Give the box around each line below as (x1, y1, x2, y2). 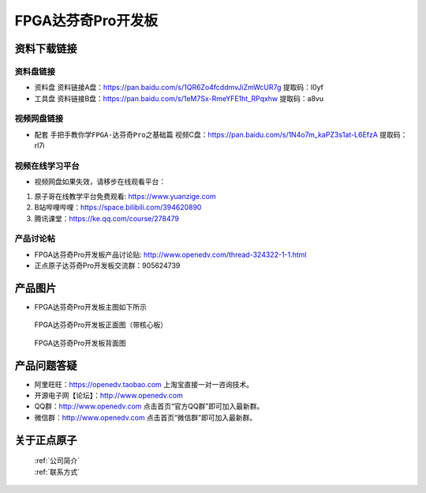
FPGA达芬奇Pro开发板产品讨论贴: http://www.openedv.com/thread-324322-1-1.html (34, 250, 307, 259)
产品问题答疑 (14, 359, 77, 372)
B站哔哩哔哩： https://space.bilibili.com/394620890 (34, 202, 202, 213)
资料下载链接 (14, 42, 77, 55)
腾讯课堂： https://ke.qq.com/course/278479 (34, 213, 179, 223)
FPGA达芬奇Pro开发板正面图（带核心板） (34, 320, 168, 329)
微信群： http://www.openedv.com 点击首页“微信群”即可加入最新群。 (34, 412, 256, 422)
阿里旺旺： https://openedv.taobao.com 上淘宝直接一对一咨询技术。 (34, 379, 254, 389)
